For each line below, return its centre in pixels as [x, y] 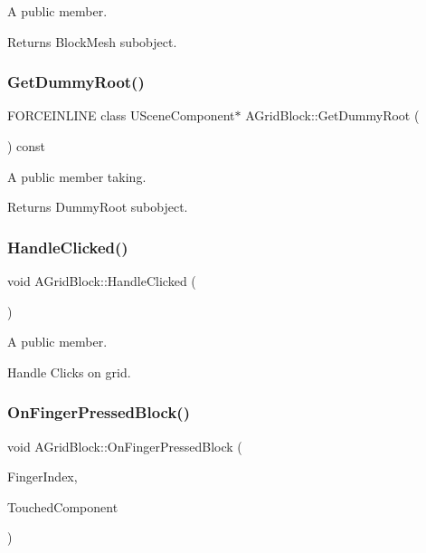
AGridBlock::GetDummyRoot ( [332, 115]
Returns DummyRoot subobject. [98, 207]
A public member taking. [77, 176]
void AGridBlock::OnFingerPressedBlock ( [125, 446]
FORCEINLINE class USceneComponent [121, 115]
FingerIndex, [43, 477]
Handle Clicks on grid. [69, 372]
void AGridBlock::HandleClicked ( [102, 281]
